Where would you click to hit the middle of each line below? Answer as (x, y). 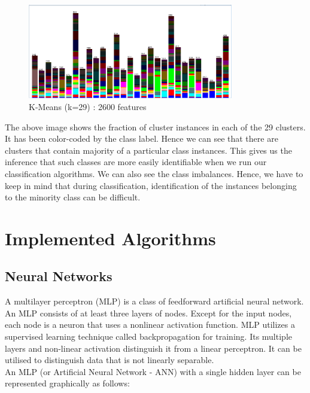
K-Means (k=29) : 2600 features (88, 106)
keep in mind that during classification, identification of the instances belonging (151, 185)
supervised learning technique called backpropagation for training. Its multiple (148, 336)
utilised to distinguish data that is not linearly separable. (110, 360)
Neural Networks (59, 276)
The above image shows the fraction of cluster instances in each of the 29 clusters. (155, 127)
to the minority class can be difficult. (73, 197)
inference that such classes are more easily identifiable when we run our (136, 162)
